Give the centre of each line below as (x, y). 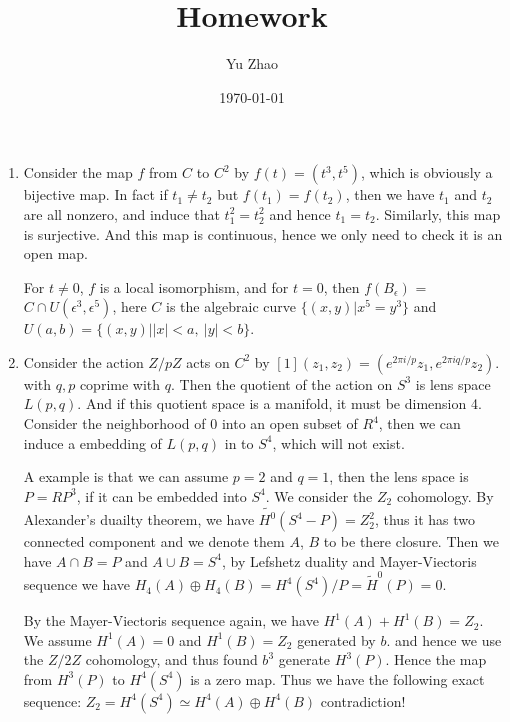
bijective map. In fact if (95, 194)
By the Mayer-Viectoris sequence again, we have (171, 620)
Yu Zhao (252, 63)
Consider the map (78, 172)
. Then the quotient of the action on (281, 383)
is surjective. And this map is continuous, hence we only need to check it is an (263, 233)
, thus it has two (425, 519)
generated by (336, 639)
